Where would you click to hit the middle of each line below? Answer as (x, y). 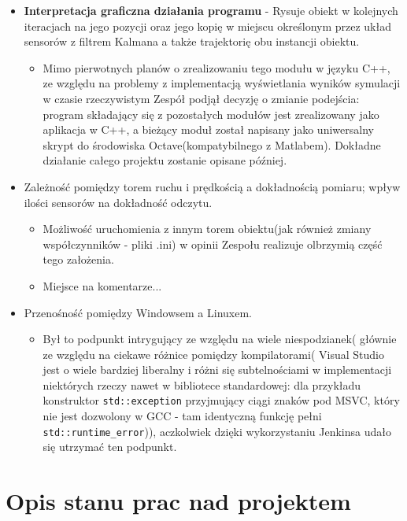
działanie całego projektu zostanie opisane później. (165, 160)
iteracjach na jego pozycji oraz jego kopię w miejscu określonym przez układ (207, 26)
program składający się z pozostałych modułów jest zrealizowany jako (211, 114)
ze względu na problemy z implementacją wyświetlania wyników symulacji (222, 83)
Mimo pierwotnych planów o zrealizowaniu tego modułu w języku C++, (216, 67)
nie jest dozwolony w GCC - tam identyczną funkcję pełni (182, 416)
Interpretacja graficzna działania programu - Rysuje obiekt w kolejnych (211, 10)
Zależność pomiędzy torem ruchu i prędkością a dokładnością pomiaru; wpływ (212, 186)
